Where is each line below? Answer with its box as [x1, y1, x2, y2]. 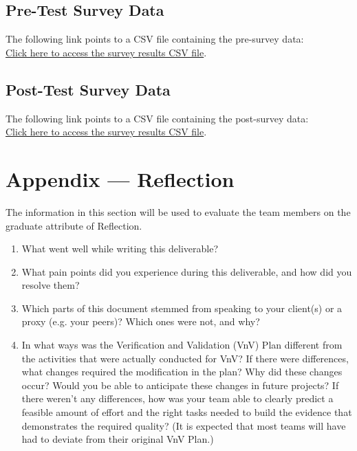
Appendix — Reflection [6, 164, 235, 192]
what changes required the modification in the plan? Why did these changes [21, 364, 343, 379]
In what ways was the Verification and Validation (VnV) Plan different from [21, 338, 343, 352]
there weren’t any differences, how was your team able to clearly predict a [21, 391, 334, 406]
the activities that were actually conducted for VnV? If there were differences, [21, 351, 349, 365]
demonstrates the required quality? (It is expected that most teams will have [21, 418, 346, 432]
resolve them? [21, 278, 80, 292]
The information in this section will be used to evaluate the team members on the [6, 204, 351, 219]
